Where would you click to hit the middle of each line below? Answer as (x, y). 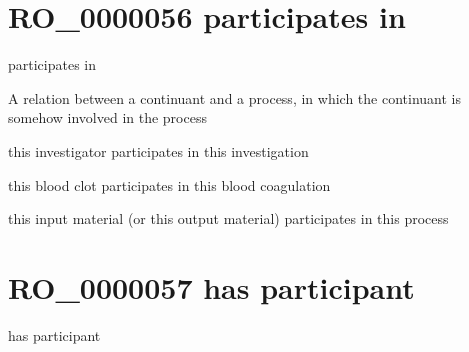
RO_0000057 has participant (211, 286)
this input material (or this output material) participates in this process (228, 218)
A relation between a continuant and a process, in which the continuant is (234, 97)
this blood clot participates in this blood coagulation (169, 184)
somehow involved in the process (107, 117)
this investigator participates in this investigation (158, 150)
